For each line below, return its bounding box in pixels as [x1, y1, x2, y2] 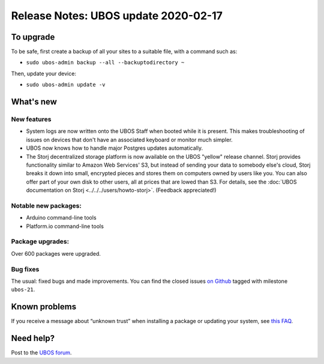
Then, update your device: [11, 70, 76, 77]
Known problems [11, 301, 77, 312]
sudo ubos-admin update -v [26, 81, 106, 88]
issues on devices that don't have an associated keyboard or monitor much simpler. [26, 136, 233, 143]
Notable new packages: [11, 202, 82, 210]
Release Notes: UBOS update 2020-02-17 [11, 9, 223, 22]
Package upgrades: [11, 238, 69, 246]
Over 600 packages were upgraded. [11, 250, 101, 257]
